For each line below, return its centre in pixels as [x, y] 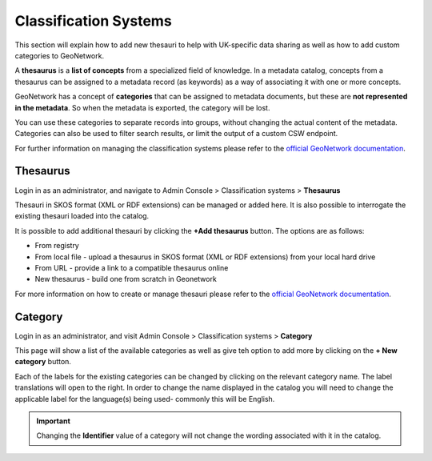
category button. [43, 362]
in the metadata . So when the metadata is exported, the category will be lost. [142, 107]
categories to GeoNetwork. [59, 55]
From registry [57, 246]
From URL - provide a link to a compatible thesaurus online [132, 267]
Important [54, 421]
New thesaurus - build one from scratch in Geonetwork [126, 279]
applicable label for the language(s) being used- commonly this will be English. [145, 399]
